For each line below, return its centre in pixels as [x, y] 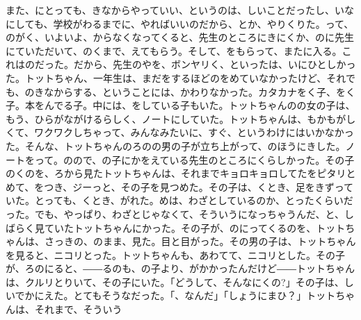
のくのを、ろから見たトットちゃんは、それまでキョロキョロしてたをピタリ [176, 173]
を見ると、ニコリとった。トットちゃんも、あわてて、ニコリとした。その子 [175, 254]
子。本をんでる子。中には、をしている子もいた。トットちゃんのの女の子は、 [180, 105]
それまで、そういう [78, 309]
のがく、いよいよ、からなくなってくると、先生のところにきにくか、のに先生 [180, 37]
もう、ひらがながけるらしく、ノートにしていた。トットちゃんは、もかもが [176, 118]
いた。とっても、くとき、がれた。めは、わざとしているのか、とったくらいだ [179, 200]
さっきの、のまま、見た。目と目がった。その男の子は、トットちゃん [200, 241]
